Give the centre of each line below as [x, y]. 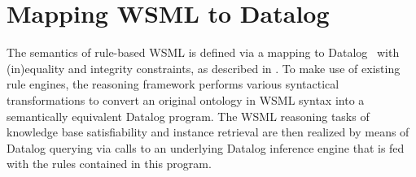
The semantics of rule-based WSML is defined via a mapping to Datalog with [203, 52]
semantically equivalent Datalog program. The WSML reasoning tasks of [188, 116]
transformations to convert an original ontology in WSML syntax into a [186, 99]
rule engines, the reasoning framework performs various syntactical [173, 84]
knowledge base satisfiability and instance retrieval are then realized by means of [208, 132]
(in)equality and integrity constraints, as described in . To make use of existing [204, 68]
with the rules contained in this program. [109, 164]
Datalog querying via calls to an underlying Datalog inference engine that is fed [206, 147]
